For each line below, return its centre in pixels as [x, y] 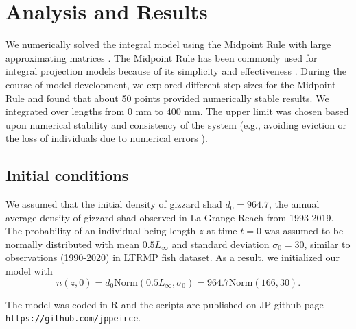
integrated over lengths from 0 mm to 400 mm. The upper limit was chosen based [177, 111]
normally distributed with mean [73, 244]
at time [222, 231]
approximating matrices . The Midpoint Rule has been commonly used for [162, 57]
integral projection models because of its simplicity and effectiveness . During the [176, 71]
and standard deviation [221, 244]
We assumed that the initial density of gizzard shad [114, 204]
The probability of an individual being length [101, 231]
